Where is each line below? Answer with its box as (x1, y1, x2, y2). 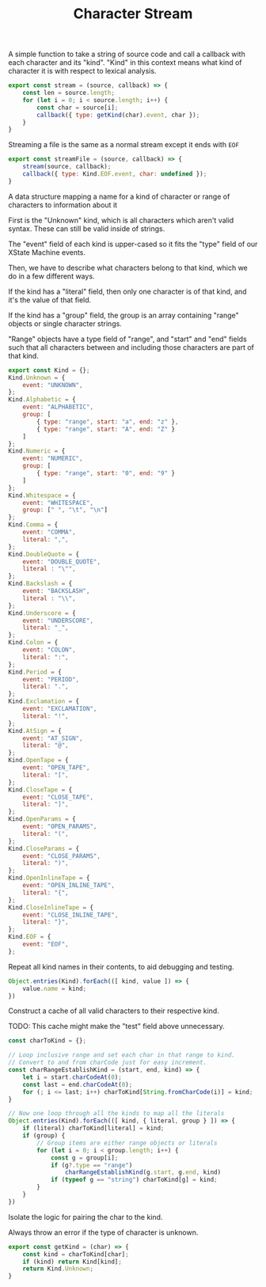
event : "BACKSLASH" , (22, 587, 90, 595)
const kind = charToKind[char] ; (22, 1250, 129, 1259)
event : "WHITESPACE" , (22, 499, 93, 507)
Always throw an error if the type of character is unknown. (8, 1228, 199, 1237)
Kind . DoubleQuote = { (8, 550, 80, 558)
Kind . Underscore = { (8, 609, 77, 617)
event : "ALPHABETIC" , (22, 403, 93, 412)
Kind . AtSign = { (8, 727, 62, 735)
